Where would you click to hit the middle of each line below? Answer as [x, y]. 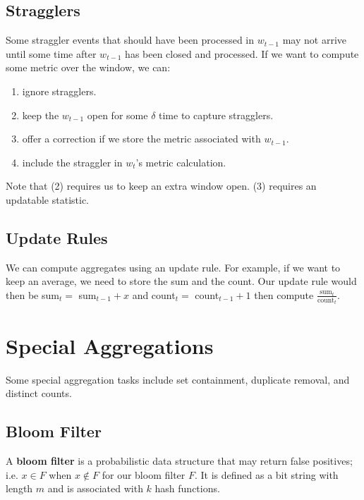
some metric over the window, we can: [88, 67]
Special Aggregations [110, 345]
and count [154, 294]
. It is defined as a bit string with [266, 474]
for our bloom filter [144, 474]
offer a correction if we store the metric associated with [141, 139]
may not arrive [314, 40]
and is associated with [95, 488]
